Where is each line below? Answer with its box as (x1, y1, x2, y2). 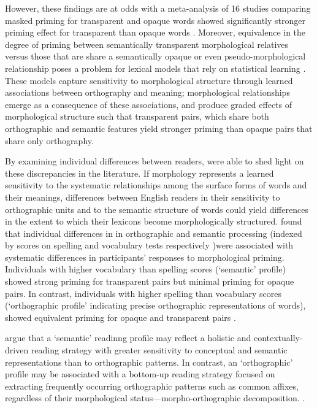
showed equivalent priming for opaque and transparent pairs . (5, 310, 236, 323)
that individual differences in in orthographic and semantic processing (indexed (5, 226, 302, 239)
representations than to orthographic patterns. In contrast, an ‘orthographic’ (5, 355, 293, 368)
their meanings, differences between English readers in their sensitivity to (5, 190, 280, 203)
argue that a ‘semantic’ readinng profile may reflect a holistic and (5, 331, 251, 344)
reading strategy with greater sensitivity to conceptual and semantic (31, 344, 288, 356)
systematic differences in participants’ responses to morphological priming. (5, 250, 285, 263)
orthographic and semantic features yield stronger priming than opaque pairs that (5, 121, 313, 134)
